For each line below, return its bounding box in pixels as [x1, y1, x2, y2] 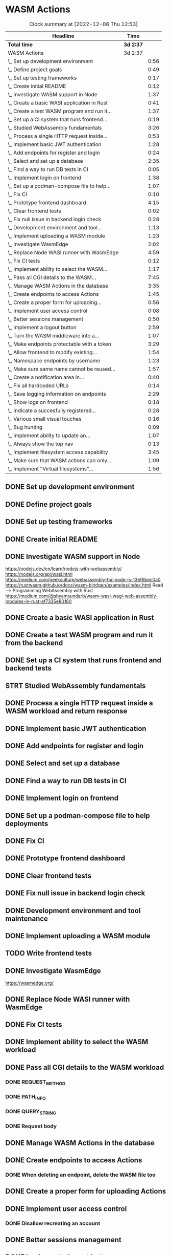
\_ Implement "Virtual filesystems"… [8, 465, 93, 472]
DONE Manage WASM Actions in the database [5, 1138, 155, 1147]
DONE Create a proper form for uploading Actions [5, 1187, 166, 1196]
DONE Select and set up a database [5, 759, 120, 768]
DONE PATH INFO [5, 1093, 46, 1101]
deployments [5, 819, 48, 828]
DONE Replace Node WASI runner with [5, 994, 130, 1004]
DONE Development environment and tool [5, 906, 141, 915]
